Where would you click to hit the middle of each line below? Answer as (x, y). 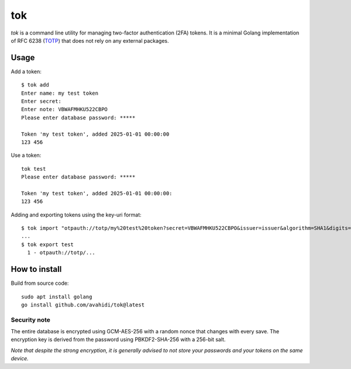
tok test (34, 169)
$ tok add (35, 85)
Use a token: (26, 156)
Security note (31, 320)
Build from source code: (40, 283)
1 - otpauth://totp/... (61, 253)
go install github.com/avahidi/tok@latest (83, 305)
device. (20, 358)
